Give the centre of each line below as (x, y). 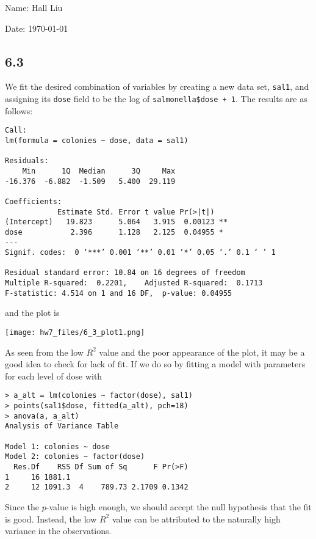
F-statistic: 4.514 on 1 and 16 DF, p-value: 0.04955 (119, 293)
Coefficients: (34, 201)
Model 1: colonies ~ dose (57, 446)
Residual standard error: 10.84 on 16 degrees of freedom (125, 273)
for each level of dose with (54, 376)
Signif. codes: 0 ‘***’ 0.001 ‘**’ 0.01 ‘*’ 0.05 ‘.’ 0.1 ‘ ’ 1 (140, 253)
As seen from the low (44, 352)
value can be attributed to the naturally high (196, 519)
